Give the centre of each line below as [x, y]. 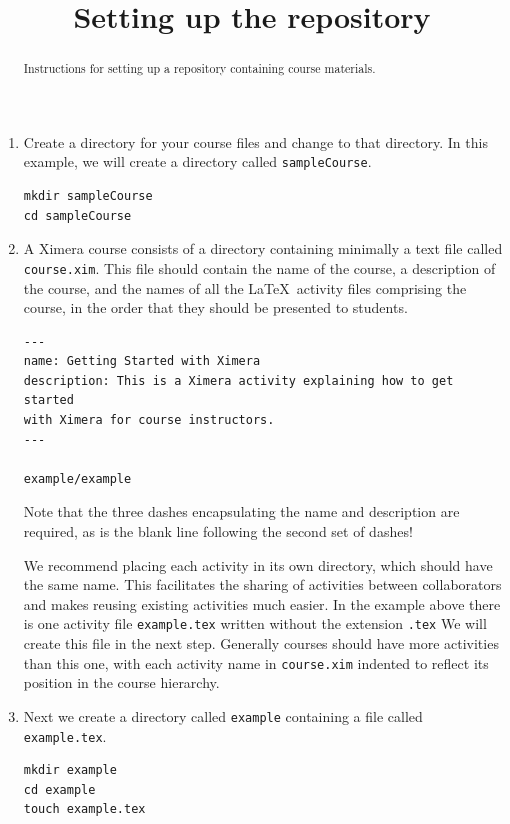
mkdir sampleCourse [88, 196]
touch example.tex [84, 809]
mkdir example [70, 770]
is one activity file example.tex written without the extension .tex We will [255, 623]
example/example [77, 478]
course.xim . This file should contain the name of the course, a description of [259, 267]
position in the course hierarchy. [121, 682]
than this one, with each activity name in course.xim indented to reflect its [256, 662]
